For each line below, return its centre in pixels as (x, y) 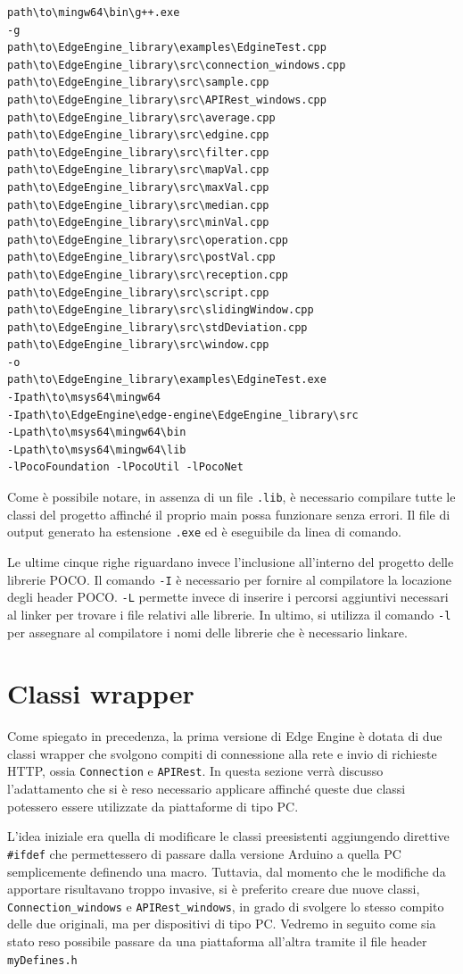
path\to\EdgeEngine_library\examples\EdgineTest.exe (167, 380)
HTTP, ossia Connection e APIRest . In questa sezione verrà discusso (195, 771)
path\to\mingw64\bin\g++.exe (94, 12)
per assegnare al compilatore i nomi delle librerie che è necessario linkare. (207, 632)
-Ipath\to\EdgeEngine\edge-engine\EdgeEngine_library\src (183, 415)
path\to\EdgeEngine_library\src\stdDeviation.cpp (157, 327)
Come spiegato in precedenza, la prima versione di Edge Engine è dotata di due (225, 736)
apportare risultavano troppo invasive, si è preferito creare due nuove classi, (214, 889)
